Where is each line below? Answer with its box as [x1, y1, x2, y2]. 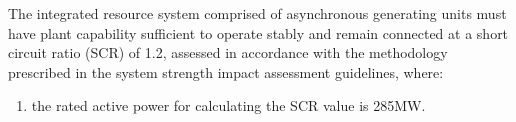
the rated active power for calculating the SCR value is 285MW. [31, 95, 426, 116]
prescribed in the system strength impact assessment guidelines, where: [8, 61, 444, 82]
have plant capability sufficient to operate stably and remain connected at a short [8, 22, 509, 43]
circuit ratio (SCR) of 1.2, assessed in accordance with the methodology [8, 42, 448, 63]
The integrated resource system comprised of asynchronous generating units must [8, 3, 507, 23]
